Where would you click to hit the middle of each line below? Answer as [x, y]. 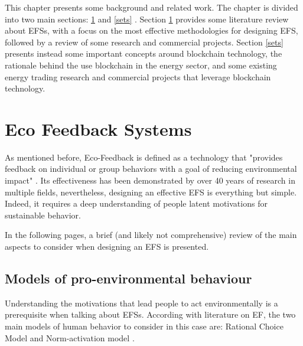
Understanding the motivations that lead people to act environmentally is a [141, 303]
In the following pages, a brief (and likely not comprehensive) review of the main [151, 235]
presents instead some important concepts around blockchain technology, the [144, 53]
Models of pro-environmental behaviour [128, 278]
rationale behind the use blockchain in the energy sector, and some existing [141, 65]
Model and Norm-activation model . [70, 337]
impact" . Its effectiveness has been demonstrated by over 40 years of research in [150, 180]
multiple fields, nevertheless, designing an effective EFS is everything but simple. [151, 192]
